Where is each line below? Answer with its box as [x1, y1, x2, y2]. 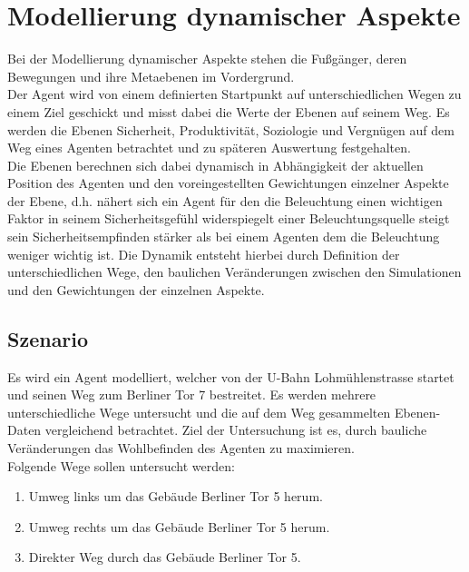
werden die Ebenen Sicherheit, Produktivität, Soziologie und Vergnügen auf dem [7, 120, 454, 139]
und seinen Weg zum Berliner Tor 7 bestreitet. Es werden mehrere [7, 385, 376, 404]
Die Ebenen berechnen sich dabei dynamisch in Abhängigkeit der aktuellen [7, 155, 424, 174]
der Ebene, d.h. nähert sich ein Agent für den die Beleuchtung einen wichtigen [7, 191, 443, 210]
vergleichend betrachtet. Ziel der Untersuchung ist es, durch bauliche [44, 420, 427, 439]
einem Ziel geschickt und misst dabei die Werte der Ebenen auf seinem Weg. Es [7, 102, 450, 121]
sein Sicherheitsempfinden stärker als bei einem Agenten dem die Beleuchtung [7, 227, 440, 246]
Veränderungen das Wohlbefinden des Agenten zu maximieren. [7, 439, 355, 458]
